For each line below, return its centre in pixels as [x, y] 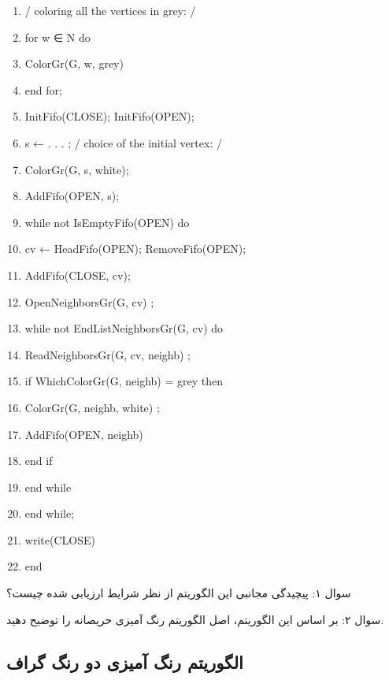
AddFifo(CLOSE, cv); [78, 275]
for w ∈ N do [57, 37]
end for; [43, 89]
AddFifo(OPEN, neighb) [84, 434]
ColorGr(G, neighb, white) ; [92, 407]
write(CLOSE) [60, 539]
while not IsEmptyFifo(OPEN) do [107, 222]
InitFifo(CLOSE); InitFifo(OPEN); [109, 116]
